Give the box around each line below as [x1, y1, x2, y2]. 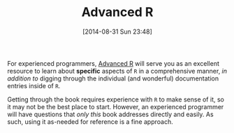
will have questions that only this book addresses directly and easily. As [7, 110, 214, 118]
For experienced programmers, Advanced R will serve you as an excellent [7, 59, 220, 67]
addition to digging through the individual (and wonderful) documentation [7, 74, 219, 83]
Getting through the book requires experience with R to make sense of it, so [7, 95, 225, 104]
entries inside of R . [7, 81, 61, 90]
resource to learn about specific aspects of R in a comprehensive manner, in [7, 66, 228, 75]
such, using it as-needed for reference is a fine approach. [7, 117, 173, 126]
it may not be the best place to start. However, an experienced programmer [7, 102, 224, 111]
